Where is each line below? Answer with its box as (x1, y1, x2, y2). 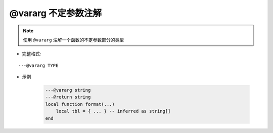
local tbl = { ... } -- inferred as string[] (56, 108, 171, 114)
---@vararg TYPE (18, 62, 59, 68)
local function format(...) (45, 101, 115, 107)
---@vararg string (45, 87, 91, 93)
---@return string (45, 94, 91, 100)
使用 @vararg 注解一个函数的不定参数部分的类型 (23, 37, 124, 43)
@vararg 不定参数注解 (9, 8, 102, 19)
